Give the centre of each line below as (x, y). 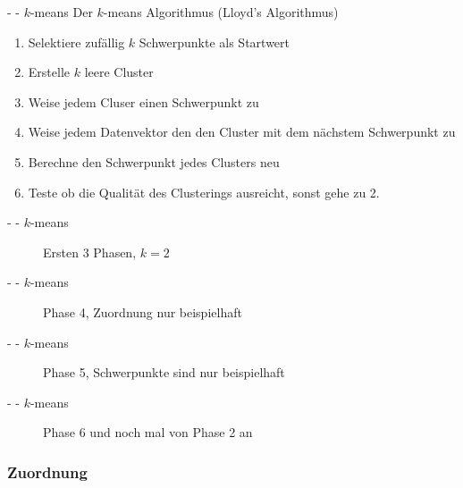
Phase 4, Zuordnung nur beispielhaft (143, 311)
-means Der (61, 12)
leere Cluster (119, 72)
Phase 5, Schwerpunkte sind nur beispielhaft (164, 372)
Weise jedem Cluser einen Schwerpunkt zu (143, 101)
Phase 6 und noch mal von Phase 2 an (148, 432)
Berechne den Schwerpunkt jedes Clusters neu (154, 161)
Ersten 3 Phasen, (90, 252)
